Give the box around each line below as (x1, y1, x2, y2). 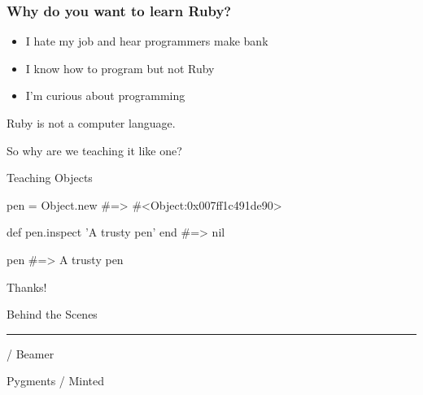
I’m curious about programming (25, 87, 185, 104)
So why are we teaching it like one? (7, 141, 182, 158)
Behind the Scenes (7, 306, 98, 323)
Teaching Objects (7, 169, 93, 186)
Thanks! (7, 278, 47, 295)
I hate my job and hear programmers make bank (25, 33, 268, 50)
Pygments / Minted (7, 372, 105, 389)
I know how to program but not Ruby (25, 59, 215, 76)
